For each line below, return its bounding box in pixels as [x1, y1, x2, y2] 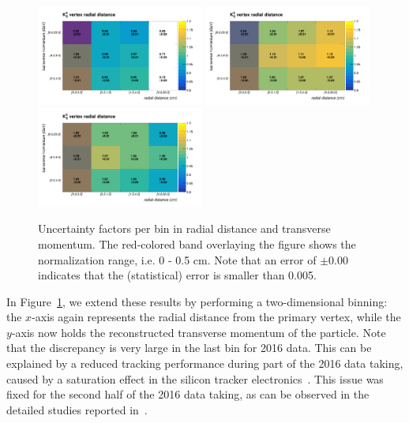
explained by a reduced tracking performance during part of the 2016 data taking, [6, 355, 403, 372]
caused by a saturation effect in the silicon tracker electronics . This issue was [6, 370, 384, 387]
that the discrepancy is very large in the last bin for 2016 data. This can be [6, 339, 372, 356]
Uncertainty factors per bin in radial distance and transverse [38, 220, 331, 237]
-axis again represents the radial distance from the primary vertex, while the [32, 309, 401, 325]
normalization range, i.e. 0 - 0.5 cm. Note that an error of [38, 251, 317, 268]
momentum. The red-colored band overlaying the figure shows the [38, 235, 356, 252]
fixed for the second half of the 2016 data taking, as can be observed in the [6, 386, 370, 402]
